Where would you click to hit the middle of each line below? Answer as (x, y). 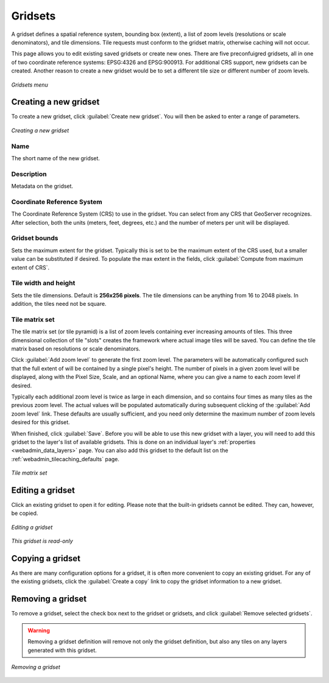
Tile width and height (43, 283)
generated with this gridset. (62, 650)
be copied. (25, 513)
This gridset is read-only (42, 541)
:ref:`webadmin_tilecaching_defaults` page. (65, 459)
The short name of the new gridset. (56, 158)
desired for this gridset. (41, 422)
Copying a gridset (46, 558)
